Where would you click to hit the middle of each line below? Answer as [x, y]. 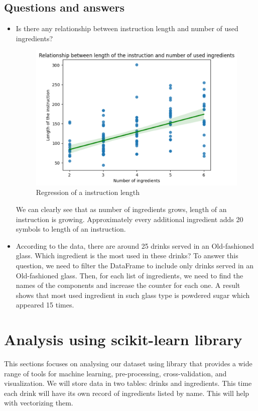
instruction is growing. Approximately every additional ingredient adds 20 [130, 219]
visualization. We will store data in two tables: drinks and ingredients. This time [128, 383]
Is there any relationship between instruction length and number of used [127, 28]
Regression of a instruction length [88, 192]
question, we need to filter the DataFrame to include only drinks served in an [135, 265]
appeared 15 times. [45, 305]
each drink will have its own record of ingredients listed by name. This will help [127, 393]
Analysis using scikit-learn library [123, 339]
